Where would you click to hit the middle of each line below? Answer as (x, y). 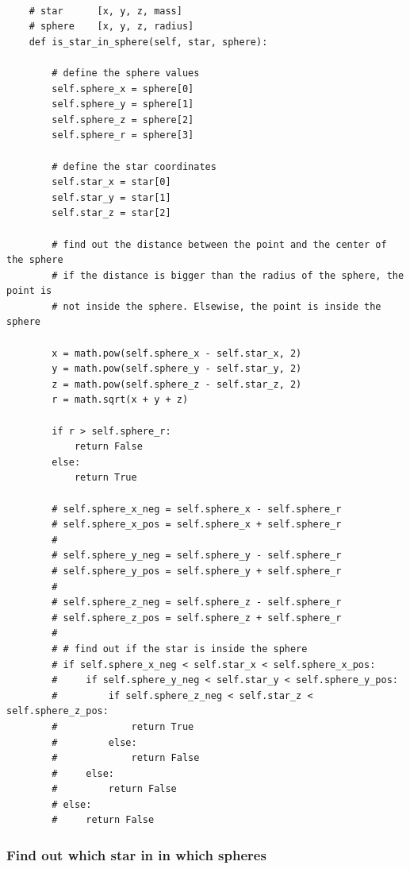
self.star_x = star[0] (111, 182)
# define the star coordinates (134, 166)
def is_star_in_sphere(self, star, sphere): (148, 42)
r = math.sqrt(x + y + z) (120, 400)
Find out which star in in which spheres (136, 854)
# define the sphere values (126, 73)
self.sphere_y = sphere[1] (123, 104)
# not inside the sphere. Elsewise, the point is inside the (216, 306)
